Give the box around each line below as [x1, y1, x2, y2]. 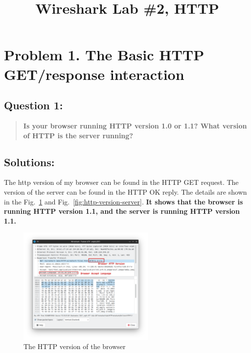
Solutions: [4, 154, 55, 169]
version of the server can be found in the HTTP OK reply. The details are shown [4, 186, 247, 197]
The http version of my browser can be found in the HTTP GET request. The [4, 177, 239, 187]
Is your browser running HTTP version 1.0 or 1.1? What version [23, 120, 247, 130]
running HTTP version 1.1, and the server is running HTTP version [4, 206, 240, 216]
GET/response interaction [4, 64, 184, 84]
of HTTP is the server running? [23, 130, 133, 140]
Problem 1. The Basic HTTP [4, 45, 205, 65]
